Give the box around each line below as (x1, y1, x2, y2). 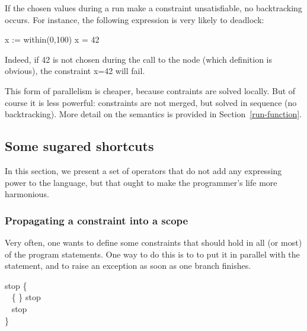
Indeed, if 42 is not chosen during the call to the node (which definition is (5, 53, 273, 65)
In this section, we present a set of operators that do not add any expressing (5, 164, 282, 176)
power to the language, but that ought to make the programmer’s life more (5, 176, 277, 188)
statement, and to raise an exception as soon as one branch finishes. (5, 259, 251, 272)
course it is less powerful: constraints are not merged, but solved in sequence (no (5, 96, 297, 108)
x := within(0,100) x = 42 (5, 33, 100, 46)
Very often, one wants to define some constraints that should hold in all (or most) (5, 236, 302, 248)
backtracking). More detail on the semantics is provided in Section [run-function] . (5, 108, 302, 120)
